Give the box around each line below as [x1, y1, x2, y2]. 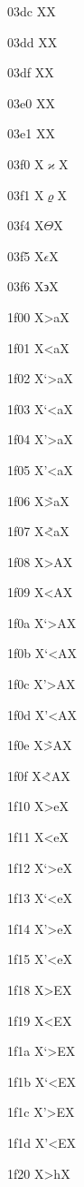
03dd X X [7, 32, 58, 51]
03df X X [7, 63, 54, 82]
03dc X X [7, 2, 56, 20]
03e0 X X [7, 93, 55, 112]
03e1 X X [7, 124, 55, 143]
